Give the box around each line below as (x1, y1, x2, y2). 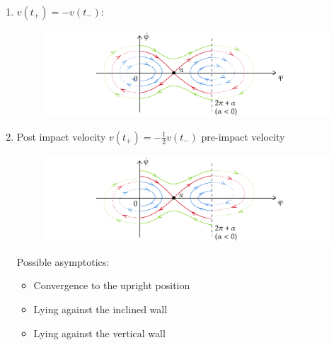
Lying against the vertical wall (33, 325, 166, 340)
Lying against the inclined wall (33, 302, 168, 316)
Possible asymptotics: (16, 254, 110, 269)
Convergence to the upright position (33, 278, 190, 293)
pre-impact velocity (201, 129, 285, 144)
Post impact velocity (16, 129, 106, 144)
